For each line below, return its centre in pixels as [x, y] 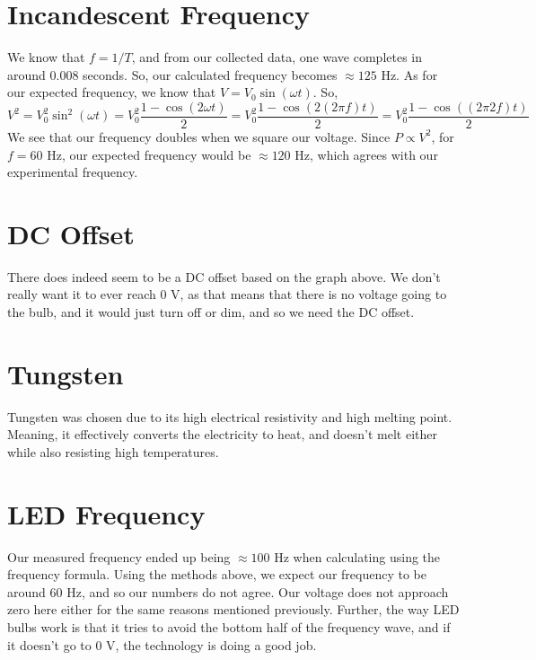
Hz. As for [409, 74]
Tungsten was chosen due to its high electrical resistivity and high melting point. [230, 416]
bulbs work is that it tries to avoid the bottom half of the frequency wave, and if [229, 627]
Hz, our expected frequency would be [149, 154]
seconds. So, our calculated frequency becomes [210, 74]
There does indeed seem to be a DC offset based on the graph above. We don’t [224, 276]
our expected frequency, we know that [112, 92]
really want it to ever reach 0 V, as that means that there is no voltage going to [227, 294]
